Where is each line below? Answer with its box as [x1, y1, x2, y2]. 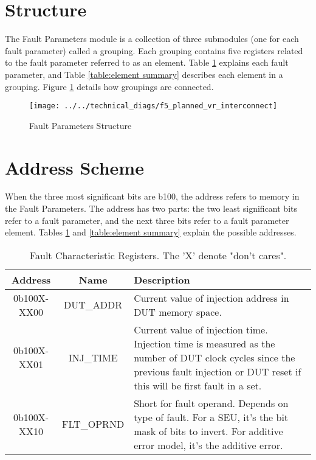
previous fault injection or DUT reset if [134, 364, 301, 378]
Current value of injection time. [134, 322, 268, 336]
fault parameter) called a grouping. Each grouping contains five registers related [5, 44, 303, 57]
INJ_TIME [68, 350, 118, 364]
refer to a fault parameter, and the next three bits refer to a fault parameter [5, 214, 289, 226]
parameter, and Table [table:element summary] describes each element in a [5, 68, 283, 80]
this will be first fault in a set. [134, 378, 262, 392]
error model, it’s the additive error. [134, 437, 283, 452]
